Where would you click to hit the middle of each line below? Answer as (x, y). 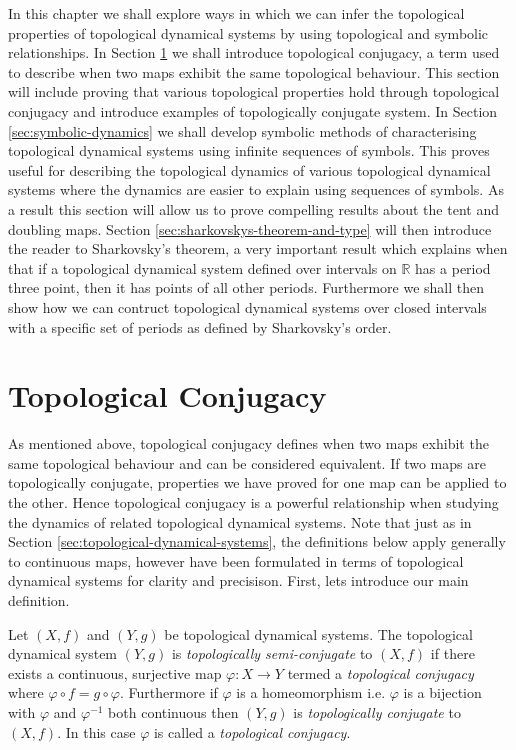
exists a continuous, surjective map (115, 672)
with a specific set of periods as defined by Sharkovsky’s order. (200, 326)
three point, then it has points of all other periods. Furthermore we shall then (246, 287)
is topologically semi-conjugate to (272, 653)
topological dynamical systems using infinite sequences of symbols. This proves (249, 150)
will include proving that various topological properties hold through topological (254, 91)
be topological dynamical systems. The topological (318, 633)
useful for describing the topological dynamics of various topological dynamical (249, 169)
